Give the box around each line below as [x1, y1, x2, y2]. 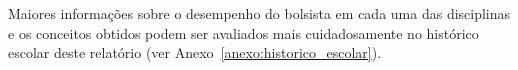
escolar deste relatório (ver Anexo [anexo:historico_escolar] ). [8, 42, 382, 63]
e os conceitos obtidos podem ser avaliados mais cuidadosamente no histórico [8, 22, 479, 43]
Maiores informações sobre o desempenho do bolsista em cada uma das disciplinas [8, 3, 511, 23]
